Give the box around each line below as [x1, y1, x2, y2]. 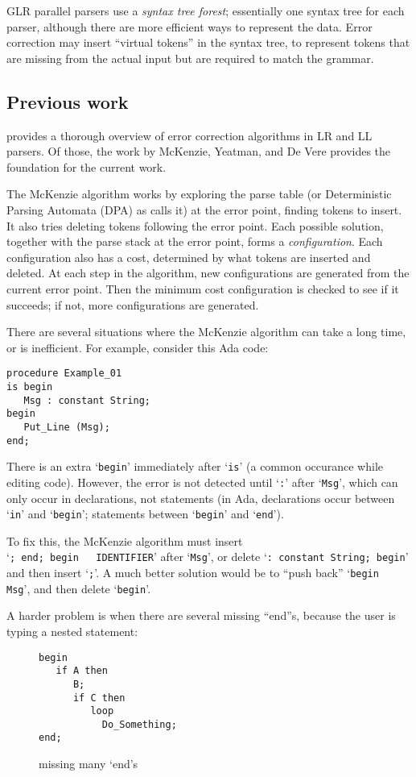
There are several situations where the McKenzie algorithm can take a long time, [6, 323, 406, 340]
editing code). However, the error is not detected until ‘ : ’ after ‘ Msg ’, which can [6, 473, 398, 490]
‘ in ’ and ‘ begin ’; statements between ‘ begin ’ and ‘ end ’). [6, 505, 284, 522]
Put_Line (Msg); [23, 421, 110, 433]
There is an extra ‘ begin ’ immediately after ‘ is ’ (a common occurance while [6, 458, 383, 475]
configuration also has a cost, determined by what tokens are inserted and [6, 248, 371, 265]
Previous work [6, 89, 129, 114]
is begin [6, 380, 53, 393]
